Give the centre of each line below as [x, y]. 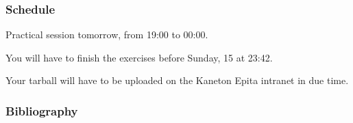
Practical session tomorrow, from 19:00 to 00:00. [107, 35]
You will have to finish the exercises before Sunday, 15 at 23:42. [139, 57]
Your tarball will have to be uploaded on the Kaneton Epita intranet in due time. [177, 80]
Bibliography [42, 110]
